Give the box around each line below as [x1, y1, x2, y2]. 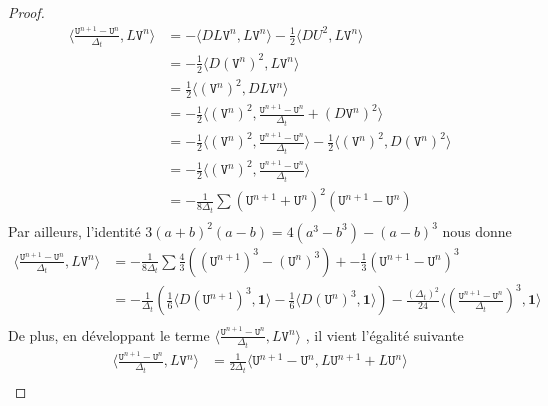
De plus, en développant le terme [8, 324, 210, 345]
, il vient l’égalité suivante [305, 324, 464, 345]
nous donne [442, 220, 512, 241]
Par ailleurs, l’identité [8, 220, 141, 241]
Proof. [8, 2, 45, 22]
